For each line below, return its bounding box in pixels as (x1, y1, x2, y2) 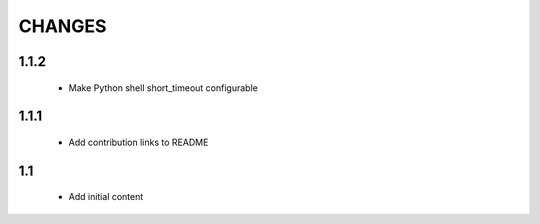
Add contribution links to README (68, 136, 209, 148)
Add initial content (68, 191, 144, 203)
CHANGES (18, 15, 107, 37)
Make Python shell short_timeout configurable (68, 81, 259, 94)
